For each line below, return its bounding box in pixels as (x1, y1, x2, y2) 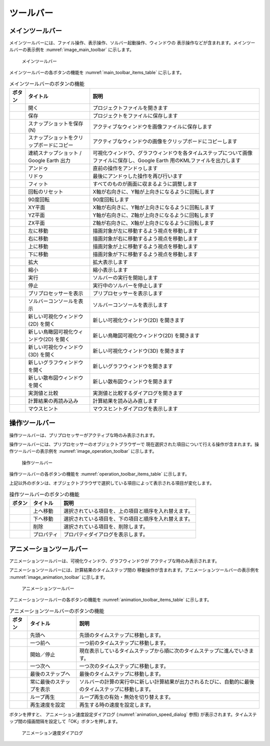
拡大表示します (92, 259, 128, 265)
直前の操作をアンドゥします (92, 165, 158, 172)
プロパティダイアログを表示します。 (63, 531, 148, 538)
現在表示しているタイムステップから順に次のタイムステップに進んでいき (79, 647, 249, 654)
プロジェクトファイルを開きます (92, 105, 168, 111)
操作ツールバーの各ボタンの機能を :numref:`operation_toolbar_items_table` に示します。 (9, 471, 190, 477)
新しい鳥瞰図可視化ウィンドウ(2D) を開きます (92, 332, 200, 339)
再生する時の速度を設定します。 (79, 701, 154, 708)
